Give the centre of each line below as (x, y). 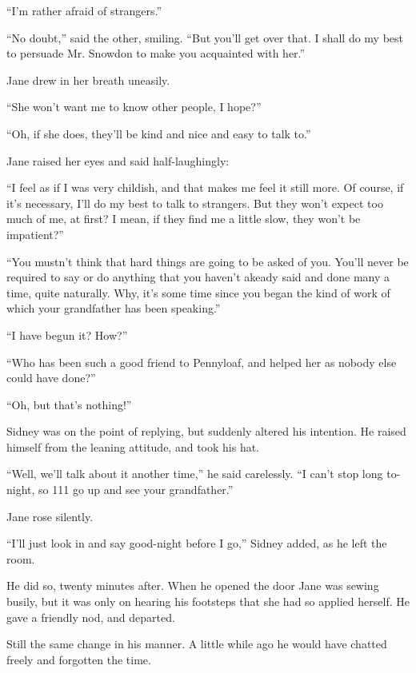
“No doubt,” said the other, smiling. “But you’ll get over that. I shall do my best (205, 37)
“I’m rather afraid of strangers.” (84, 10)
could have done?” (51, 378)
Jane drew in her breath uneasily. (88, 80)
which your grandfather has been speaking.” (114, 308)
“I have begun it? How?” (67, 335)
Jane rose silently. (50, 516)
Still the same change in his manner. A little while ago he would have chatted (197, 644)
